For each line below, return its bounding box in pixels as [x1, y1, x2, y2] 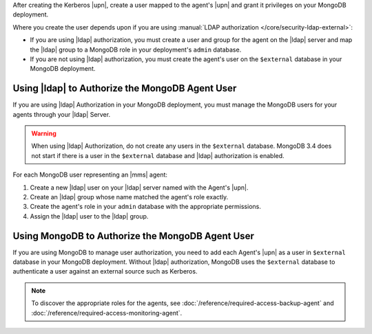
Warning [31, 129, 56, 137]
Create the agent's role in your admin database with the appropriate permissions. [30, 203, 261, 211]
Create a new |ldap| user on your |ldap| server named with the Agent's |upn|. [30, 183, 249, 192]
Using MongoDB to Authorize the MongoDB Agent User [12, 230, 254, 242]
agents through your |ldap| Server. [12, 110, 110, 118]
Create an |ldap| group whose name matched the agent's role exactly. [30, 192, 229, 201]
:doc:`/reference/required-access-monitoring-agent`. [31, 309, 183, 317]
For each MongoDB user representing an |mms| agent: [12, 170, 168, 179]
